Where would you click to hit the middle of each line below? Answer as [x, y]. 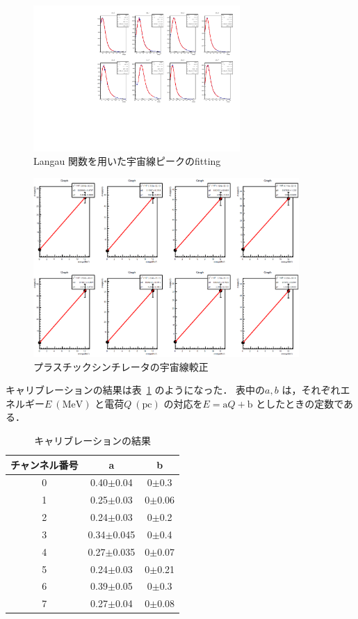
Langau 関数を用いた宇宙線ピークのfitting [127, 161]
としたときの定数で [300, 403]
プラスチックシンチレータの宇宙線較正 [121, 366]
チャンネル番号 [44, 464]
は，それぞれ [311, 390]
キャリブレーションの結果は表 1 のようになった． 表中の [136, 390]
